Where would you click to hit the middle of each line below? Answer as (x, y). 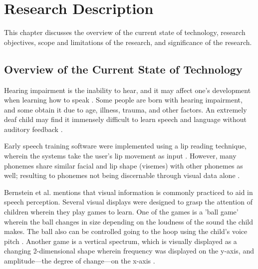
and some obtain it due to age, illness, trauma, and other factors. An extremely (126, 109)
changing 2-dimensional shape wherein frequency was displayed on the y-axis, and (129, 251)
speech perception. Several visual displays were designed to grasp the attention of (128, 202)
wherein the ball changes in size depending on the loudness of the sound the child (129, 221)
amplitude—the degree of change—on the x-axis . (80, 261)
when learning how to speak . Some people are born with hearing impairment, (123, 100)
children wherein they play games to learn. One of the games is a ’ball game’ (121, 212)
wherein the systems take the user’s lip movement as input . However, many (120, 156)
